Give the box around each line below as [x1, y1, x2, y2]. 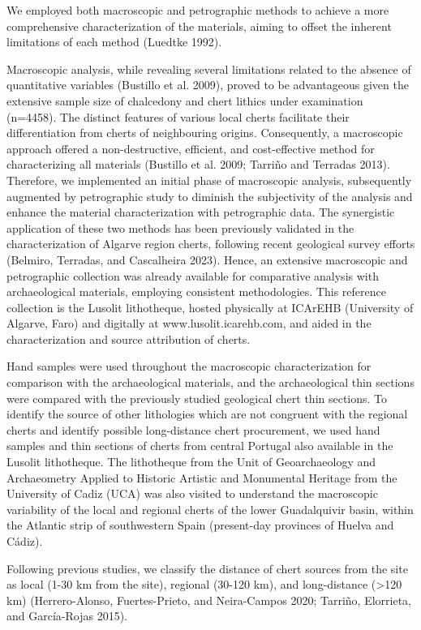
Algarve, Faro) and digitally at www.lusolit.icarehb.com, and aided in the [6, 315, 372, 332]
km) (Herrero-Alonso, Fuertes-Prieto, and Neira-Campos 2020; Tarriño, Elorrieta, [6, 591, 412, 608]
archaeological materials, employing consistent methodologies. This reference [6, 283, 386, 300]
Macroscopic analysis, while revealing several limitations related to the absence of [6, 60, 411, 77]
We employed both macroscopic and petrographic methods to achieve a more [6, 2, 389, 18]
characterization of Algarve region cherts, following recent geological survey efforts [6, 235, 415, 252]
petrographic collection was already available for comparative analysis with [6, 267, 379, 284]
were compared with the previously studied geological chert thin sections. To [6, 389, 388, 406]
